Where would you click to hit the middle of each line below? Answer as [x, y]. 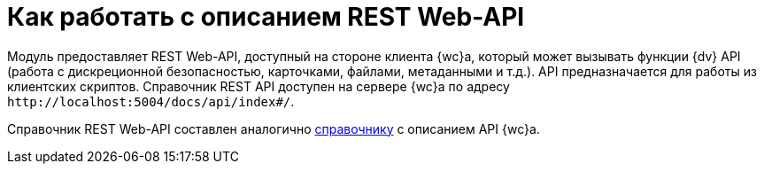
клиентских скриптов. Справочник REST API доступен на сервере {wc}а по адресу [259, 86]
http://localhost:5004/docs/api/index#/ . [151, 101]
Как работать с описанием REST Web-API [266, 17]
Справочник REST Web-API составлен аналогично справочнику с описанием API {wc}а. [274, 128]
